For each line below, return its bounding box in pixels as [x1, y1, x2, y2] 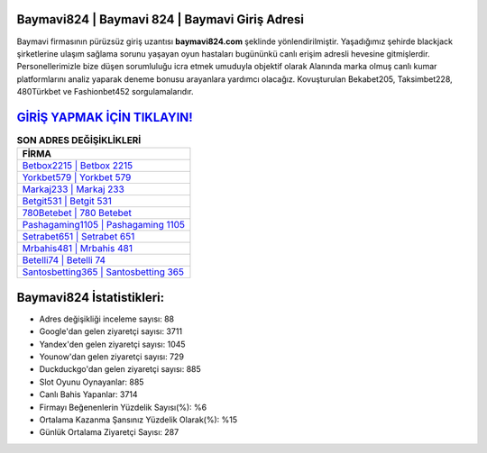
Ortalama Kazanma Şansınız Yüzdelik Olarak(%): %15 [39, 414, 238, 425]
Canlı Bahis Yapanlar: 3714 [39, 389, 139, 400]
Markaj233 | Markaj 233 [22, 183, 125, 195]
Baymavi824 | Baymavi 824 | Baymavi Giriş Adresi [16, 12, 304, 27]
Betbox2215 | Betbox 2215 [22, 159, 133, 172]
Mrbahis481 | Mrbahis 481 [22, 242, 133, 255]
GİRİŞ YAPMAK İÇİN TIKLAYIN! [16, 109, 193, 125]
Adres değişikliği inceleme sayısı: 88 [39, 313, 175, 324]
